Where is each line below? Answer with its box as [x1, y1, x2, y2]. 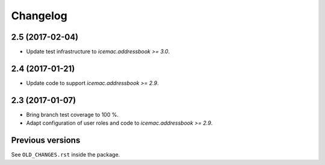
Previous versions [11, 135, 81, 146]
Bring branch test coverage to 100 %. [26, 111, 119, 118]
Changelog [11, 9, 67, 22]
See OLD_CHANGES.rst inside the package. [11, 151, 120, 158]
